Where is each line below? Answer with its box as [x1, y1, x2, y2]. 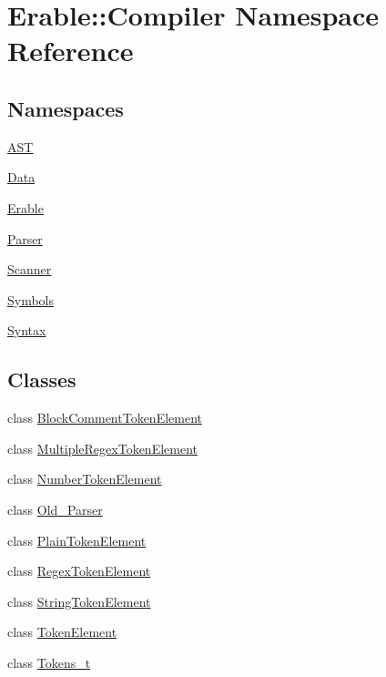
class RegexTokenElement [7, 561, 151, 580]
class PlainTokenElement [7, 530, 147, 549]
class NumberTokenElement [7, 469, 162, 488]
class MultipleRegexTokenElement [7, 438, 198, 457]
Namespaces [7, 94, 124, 122]
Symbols [7, 290, 55, 309]
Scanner [7, 260, 52, 279]
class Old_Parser [7, 499, 103, 518]
